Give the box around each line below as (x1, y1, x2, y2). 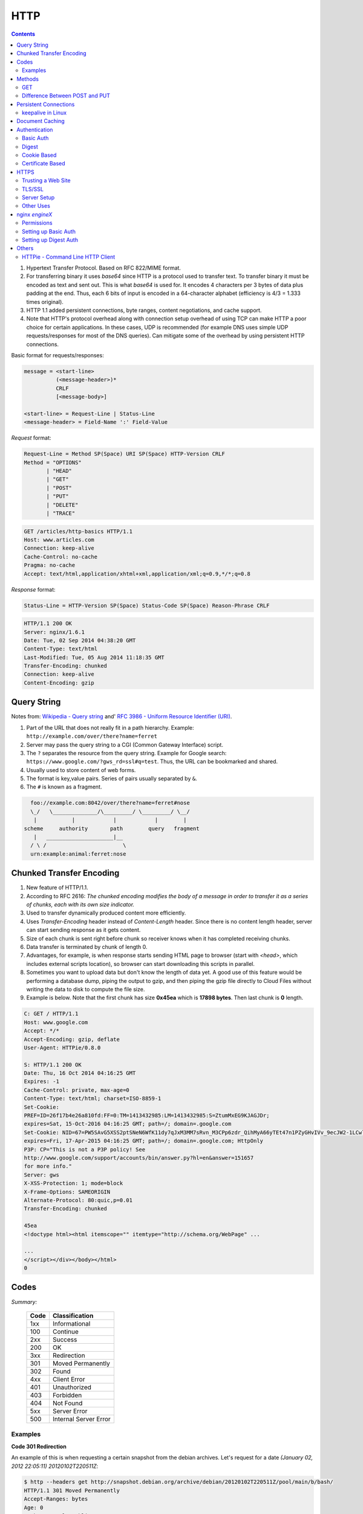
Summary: (11, 1298, 38, 1305)
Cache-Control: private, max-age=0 (24, 1086, 129, 1093)
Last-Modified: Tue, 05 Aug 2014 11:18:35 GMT (24, 654, 165, 661)
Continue (52, 1327, 79, 1335)
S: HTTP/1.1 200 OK (24, 1061, 82, 1068)
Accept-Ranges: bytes (24, 1496, 88, 1502)
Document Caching (16, 117, 65, 125)
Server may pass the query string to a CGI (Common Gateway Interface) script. (26, 741, 224, 748)
